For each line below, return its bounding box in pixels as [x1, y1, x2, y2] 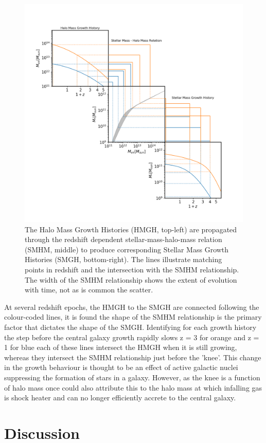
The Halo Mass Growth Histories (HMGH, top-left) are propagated [25, 224, 237, 234]
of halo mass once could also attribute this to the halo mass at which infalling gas [4, 382, 262, 393]
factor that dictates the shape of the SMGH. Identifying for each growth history [4, 321, 257, 332]
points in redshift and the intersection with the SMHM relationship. [25, 264, 239, 274]
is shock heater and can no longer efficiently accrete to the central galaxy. [4, 392, 236, 403]
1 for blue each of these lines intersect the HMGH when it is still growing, [4, 342, 237, 353]
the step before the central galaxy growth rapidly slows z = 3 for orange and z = [4, 331, 259, 342]
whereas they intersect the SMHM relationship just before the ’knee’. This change [4, 352, 261, 362]
